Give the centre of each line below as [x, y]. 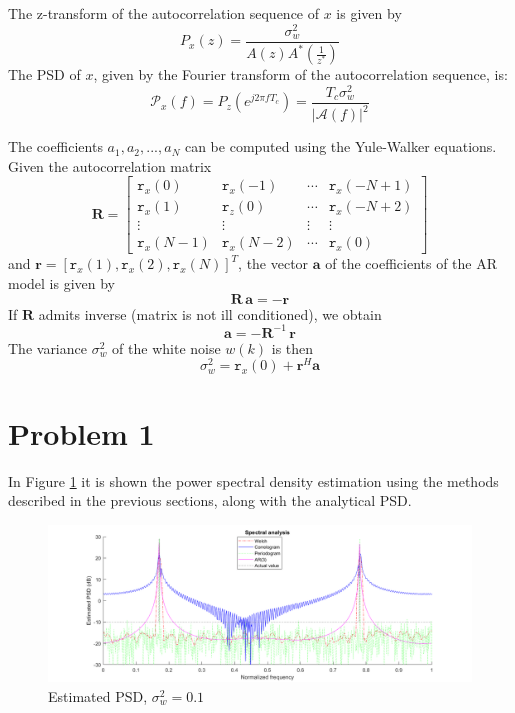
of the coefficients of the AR [411, 263]
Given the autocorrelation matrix [110, 165]
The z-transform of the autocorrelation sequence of [164, 13]
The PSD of [44, 74]
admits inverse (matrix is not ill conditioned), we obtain [210, 313]
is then [292, 347]
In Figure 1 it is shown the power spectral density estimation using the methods [253, 480]
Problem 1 [81, 432]
